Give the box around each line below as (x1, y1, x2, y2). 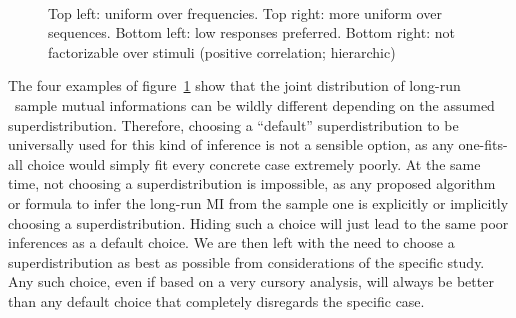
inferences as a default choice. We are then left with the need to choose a (8, 232, 455, 253)
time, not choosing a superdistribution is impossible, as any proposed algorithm (8, 173, 496, 194)
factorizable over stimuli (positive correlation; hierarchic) (48, 41, 396, 62)
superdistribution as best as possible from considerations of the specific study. (8, 251, 485, 272)
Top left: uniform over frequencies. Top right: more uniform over (48, 2, 442, 23)
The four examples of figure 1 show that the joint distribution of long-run (8, 75, 461, 96)
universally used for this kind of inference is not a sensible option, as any (8, 134, 454, 155)
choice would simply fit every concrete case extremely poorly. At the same (27, 153, 481, 174)
